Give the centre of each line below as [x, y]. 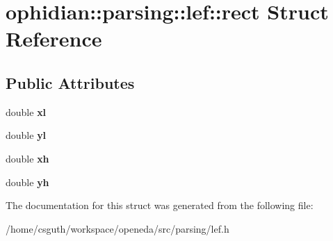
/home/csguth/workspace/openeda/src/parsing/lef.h [117, 228]
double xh [27, 158]
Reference [54, 39]
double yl [26, 135]
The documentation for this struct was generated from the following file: [160, 205]
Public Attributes [70, 82]
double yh [27, 182]
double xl [26, 111]
